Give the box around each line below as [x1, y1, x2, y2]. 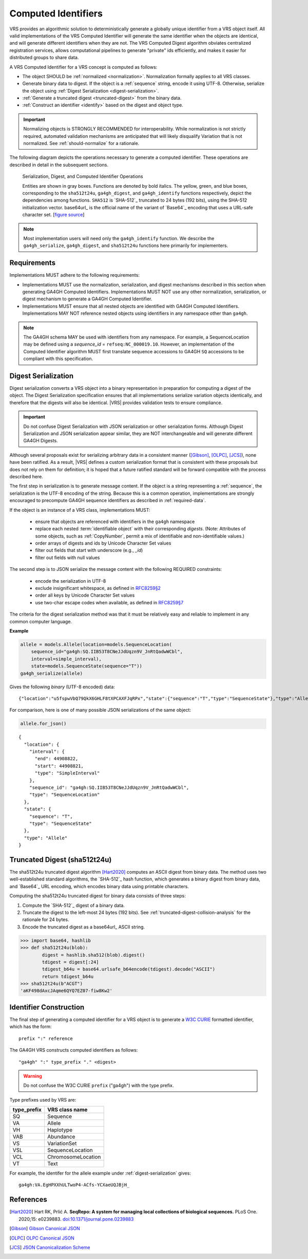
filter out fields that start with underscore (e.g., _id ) [35, 547, 143, 553]
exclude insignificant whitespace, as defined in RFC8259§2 [35, 585, 161, 591]
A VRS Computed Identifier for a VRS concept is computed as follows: [9, 64, 158, 70]
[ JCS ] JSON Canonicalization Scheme [9, 1244, 90, 1250]
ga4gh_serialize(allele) [20, 670, 83, 676]
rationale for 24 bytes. [22, 916, 69, 923]
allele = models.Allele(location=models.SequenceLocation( [20, 641, 172, 648]
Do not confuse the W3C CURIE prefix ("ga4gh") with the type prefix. [23, 1083, 174, 1089]
